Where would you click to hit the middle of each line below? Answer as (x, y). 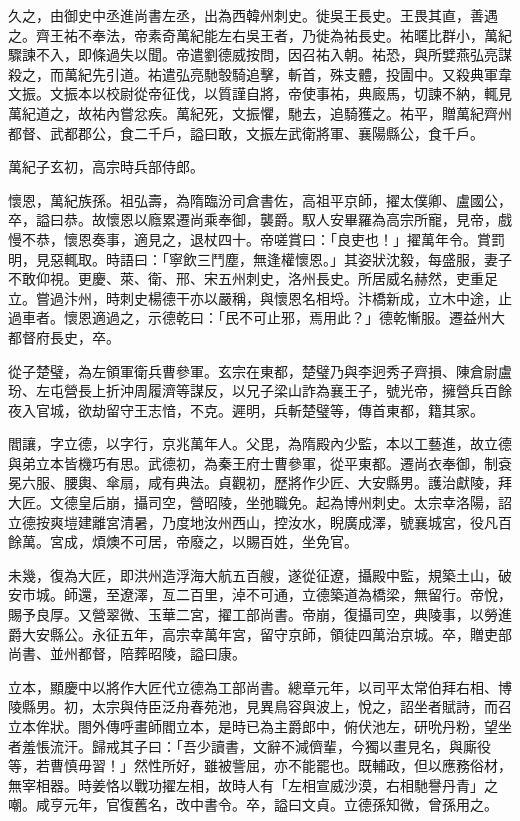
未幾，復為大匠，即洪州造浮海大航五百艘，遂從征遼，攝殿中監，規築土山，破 (260, 574)
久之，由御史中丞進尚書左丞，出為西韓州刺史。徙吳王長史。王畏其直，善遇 (253, 15)
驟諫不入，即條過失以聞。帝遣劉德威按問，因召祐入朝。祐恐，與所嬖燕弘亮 (253, 54)
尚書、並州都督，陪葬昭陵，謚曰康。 (127, 653)
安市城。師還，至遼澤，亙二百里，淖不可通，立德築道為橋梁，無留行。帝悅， (260, 594)
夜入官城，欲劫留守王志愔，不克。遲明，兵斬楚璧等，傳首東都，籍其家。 (246, 409)
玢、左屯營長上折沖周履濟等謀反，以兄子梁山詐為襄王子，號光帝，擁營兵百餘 (260, 390)
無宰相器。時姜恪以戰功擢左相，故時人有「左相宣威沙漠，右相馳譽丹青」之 (253, 784)
